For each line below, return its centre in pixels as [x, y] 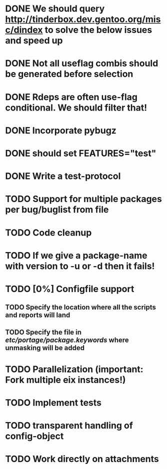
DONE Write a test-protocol [63, 176]
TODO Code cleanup [48, 232]
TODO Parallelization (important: [74, 369]
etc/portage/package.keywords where [67, 340]
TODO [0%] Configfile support [70, 289]
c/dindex [24, 30]
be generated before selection [69, 74]
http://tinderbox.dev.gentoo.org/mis [83, 19]
